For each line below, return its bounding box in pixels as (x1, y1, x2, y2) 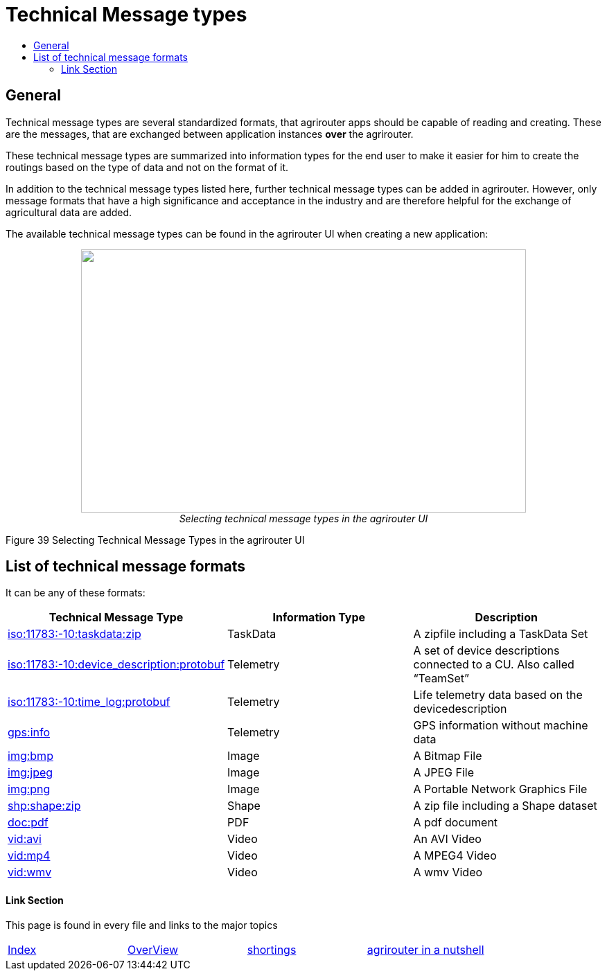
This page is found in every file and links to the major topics (6, 919, 278, 931)
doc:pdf (8, 815, 49, 830)
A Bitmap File (413, 749, 482, 763)
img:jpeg (8, 765, 53, 780)
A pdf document (413, 815, 498, 830)
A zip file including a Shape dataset (413, 799, 597, 813)
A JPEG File (413, 765, 474, 780)
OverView (127, 942, 179, 957)
